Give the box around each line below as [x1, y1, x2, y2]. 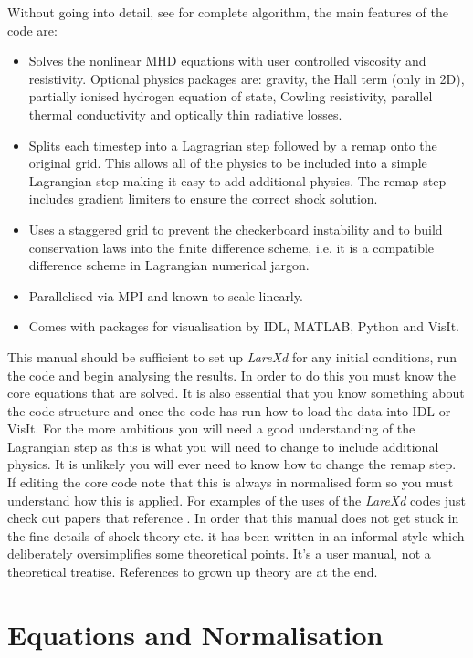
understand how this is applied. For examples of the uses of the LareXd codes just [7, 490, 466, 509]
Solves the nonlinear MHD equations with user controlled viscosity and [28, 51, 426, 70]
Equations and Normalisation [7, 615, 384, 653]
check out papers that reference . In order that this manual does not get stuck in [7, 508, 459, 527]
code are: [7, 20, 58, 39]
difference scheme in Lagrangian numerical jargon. [28, 256, 310, 275]
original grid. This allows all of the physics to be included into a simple [28, 153, 427, 172]
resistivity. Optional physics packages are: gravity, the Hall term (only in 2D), [28, 68, 465, 88]
